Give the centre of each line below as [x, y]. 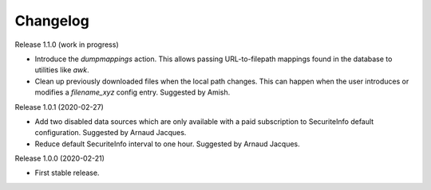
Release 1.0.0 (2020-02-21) [60, 158]
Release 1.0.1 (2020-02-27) [59, 107]
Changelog [52, 21]
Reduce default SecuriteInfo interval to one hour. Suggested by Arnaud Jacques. [167, 144]
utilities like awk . [62, 70]
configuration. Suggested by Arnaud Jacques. [111, 133]
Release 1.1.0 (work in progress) [67, 45]
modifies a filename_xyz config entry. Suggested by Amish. [132, 92]
